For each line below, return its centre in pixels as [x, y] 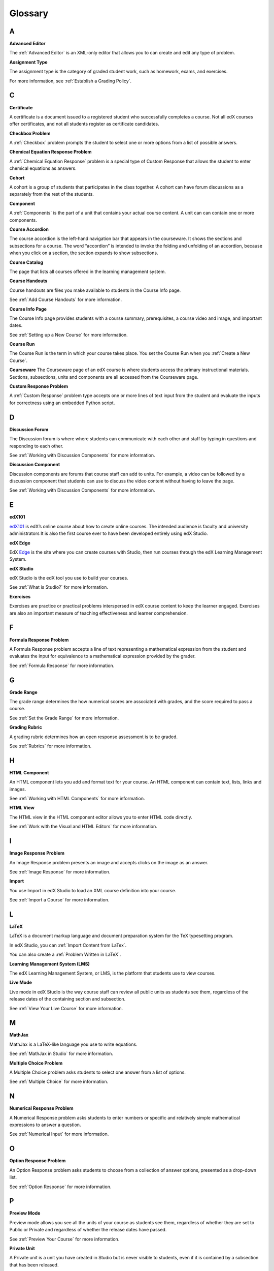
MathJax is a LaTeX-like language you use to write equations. [74, 1044]
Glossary [29, 13]
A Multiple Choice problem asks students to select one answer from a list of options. [98, 1072]
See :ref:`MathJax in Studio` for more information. [61, 1054]
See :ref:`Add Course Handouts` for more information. [65, 299]
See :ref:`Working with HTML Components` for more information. [77, 799]
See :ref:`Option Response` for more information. [60, 1187]
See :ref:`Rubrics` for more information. [50, 746]
